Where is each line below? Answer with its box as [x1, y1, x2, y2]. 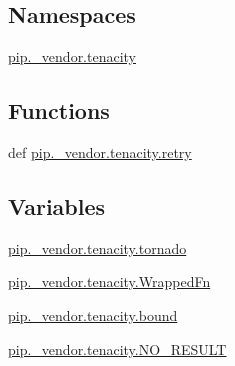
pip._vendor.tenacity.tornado [8, 237, 187, 258]
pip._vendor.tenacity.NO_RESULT [8, 338, 227, 359]
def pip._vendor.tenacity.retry [8, 142, 192, 162]
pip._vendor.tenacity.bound [8, 304, 178, 325]
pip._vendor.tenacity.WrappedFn [8, 271, 211, 292]
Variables [8, 190, 106, 221]
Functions [8, 95, 110, 126]
